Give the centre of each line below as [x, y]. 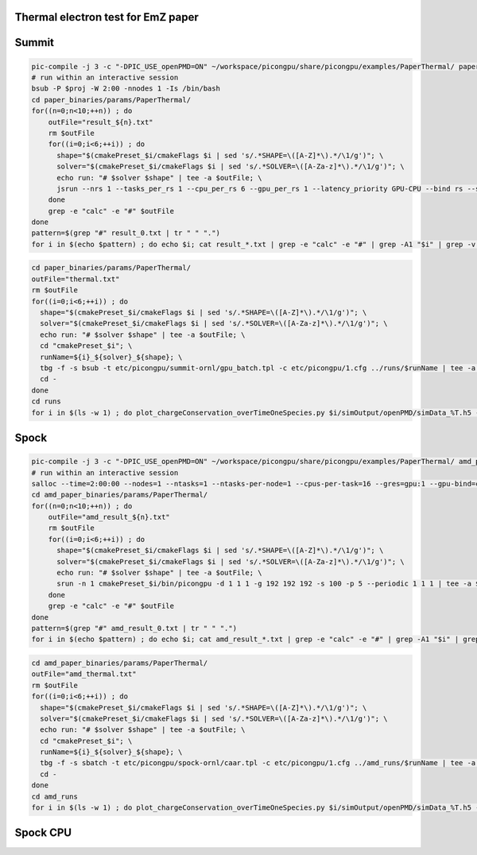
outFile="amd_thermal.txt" [84, 674]
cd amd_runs [55, 796]
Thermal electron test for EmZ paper [107, 17]
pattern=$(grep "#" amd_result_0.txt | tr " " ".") [134, 628]
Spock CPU [43, 833]
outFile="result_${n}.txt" [101, 122]
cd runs [46, 402]
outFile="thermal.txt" [76, 279]
